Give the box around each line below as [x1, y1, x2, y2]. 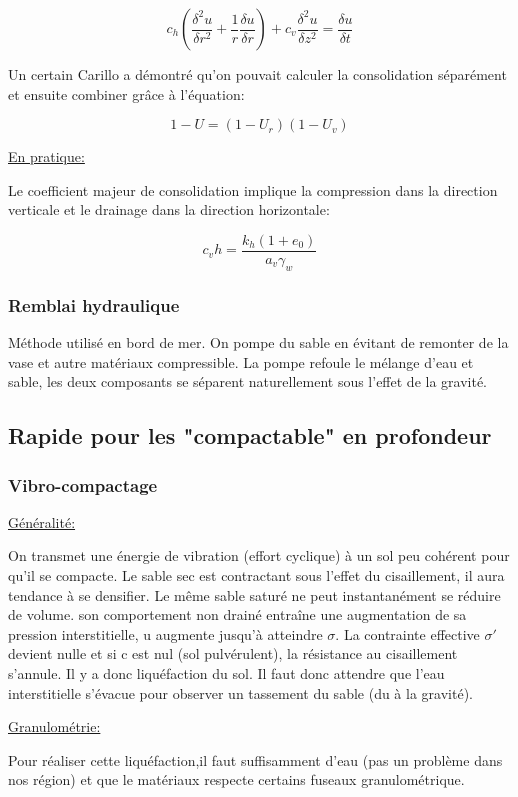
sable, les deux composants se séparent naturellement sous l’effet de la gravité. [8, 371, 487, 392]
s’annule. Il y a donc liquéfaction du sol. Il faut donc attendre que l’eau [8, 662, 445, 683]
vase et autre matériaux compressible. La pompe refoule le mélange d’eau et [8, 351, 474, 372]
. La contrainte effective [335, 623, 480, 644]
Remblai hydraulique [8, 292, 180, 317]
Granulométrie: [8, 716, 101, 737]
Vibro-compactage [8, 472, 158, 497]
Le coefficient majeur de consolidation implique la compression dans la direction [8, 179, 498, 200]
